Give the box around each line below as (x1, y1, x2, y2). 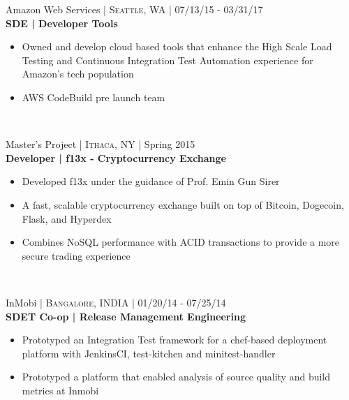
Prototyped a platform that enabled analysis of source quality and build (22, 369, 331, 384)
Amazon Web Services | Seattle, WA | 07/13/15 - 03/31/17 (6, 2, 263, 16)
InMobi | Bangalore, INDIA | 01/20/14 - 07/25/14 (6, 295, 226, 309)
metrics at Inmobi (22, 383, 99, 397)
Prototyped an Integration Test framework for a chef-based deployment (22, 332, 327, 347)
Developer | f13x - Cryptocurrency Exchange (6, 150, 226, 165)
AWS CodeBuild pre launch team (22, 89, 165, 104)
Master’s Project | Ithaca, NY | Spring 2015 (6, 137, 195, 151)
